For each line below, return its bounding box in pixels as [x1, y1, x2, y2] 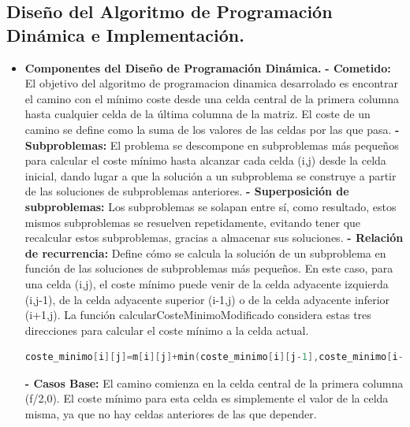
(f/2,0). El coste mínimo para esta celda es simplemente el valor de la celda [24, 390, 389, 407]
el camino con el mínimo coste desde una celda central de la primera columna [24, 90, 400, 106]
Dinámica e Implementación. [6, 22, 244, 46]
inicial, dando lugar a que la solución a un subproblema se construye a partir [24, 167, 397, 184]
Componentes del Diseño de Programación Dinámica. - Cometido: [24, 59, 391, 76]
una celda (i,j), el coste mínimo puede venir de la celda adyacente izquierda [24, 275, 389, 291]
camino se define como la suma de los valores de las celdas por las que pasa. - [24, 121, 400, 137]
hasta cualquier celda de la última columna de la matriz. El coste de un [24, 106, 371, 122]
